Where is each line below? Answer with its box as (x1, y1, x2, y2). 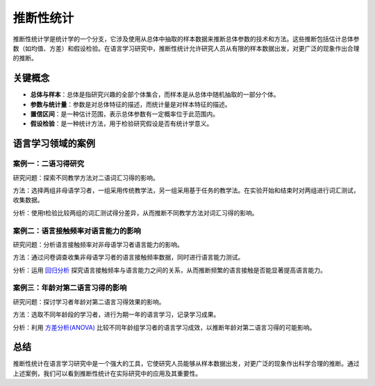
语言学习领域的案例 (12, 137, 95, 149)
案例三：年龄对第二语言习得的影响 (12, 283, 127, 293)
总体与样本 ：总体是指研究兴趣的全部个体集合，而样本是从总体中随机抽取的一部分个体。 (30, 90, 280, 99)
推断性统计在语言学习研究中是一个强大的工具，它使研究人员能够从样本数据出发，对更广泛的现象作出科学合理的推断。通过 (12, 360, 360, 368)
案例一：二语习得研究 (12, 159, 85, 169)
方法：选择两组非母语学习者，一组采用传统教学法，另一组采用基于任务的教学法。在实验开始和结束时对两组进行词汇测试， (12, 186, 360, 194)
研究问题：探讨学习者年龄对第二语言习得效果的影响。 (12, 297, 165, 305)
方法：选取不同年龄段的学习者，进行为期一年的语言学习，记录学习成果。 (12, 310, 220, 319)
